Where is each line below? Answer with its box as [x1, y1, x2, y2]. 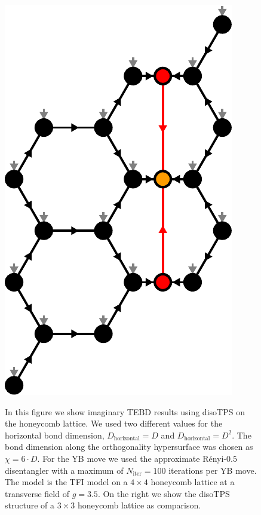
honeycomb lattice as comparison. [77, 499, 201, 511]
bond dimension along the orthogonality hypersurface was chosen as [5, 440, 253, 453]
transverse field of [5, 487, 69, 499]
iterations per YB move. [168, 464, 257, 476]
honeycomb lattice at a [151, 476, 235, 488]
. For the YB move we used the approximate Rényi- [37, 452, 227, 464]
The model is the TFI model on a [5, 476, 128, 488]
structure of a [5, 499, 54, 511]
